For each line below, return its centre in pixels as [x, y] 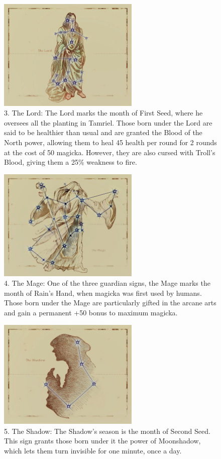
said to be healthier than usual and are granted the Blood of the [103, 132]
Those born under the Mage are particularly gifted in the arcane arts [110, 303]
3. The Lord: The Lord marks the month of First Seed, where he [103, 113]
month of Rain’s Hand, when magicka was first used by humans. [103, 293]
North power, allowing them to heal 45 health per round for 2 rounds [111, 142]
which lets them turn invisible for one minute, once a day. [93, 451]
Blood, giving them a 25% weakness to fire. [71, 162]
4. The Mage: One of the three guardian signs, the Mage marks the [107, 283]
